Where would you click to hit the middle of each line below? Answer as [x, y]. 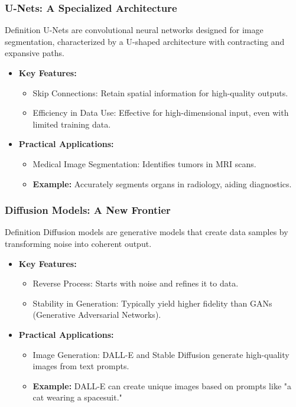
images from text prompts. [81, 366]
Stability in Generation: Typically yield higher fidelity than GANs [152, 303]
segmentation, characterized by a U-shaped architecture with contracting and [145, 41]
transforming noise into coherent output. [78, 243]
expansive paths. [35, 53]
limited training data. [72, 124]
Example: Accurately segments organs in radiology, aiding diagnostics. [162, 183]
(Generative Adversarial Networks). [97, 315]
